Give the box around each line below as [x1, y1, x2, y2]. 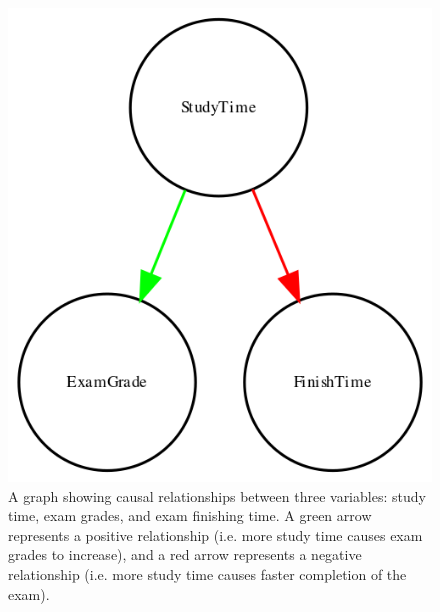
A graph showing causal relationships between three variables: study [8, 485, 426, 506]
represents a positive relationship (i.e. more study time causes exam [8, 524, 423, 545]
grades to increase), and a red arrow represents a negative [8, 544, 362, 565]
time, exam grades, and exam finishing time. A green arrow [8, 505, 372, 526]
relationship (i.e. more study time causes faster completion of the [8, 564, 407, 584]
